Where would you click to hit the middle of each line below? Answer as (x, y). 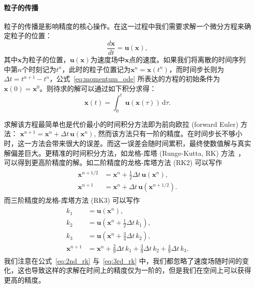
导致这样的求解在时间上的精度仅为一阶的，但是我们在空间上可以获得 (141, 270)
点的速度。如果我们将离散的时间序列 (187, 60)
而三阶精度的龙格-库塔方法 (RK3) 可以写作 (72, 200)
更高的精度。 (25, 279)
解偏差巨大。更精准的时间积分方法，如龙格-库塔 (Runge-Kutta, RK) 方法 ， (125, 153)
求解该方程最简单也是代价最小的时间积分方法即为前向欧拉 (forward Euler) (121, 124)
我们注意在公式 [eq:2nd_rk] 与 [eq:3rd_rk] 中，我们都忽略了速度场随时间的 (123, 260)
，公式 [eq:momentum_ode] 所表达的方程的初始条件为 (135, 79)
